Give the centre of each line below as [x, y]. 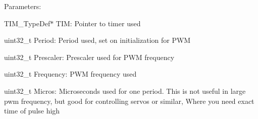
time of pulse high [32, 111]
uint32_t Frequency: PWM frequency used [70, 74]
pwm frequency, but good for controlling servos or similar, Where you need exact [129, 101]
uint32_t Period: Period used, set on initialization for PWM [97, 40]
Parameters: [23, 6]
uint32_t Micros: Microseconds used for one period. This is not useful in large [125, 91]
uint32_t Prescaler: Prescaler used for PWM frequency [89, 57]
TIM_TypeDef [27, 23]
